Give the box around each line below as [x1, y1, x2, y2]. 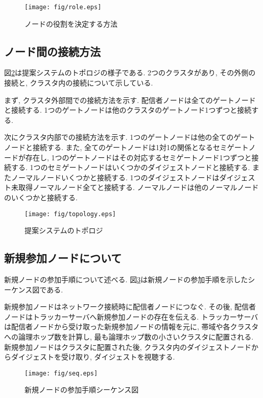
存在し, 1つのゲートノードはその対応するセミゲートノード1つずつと [25, 152, 252, 162]
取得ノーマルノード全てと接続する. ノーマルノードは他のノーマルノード [18, 182, 259, 193]
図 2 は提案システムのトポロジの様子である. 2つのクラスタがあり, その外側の [4, 67, 256, 78]
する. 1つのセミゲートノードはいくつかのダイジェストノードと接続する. [11, 162, 250, 173]
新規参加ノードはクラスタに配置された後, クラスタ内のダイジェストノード [4, 341, 251, 352]
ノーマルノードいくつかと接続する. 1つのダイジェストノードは [11, 172, 220, 182]
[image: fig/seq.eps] [25, 369, 98, 377]
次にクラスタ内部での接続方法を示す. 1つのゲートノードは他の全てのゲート [4, 132, 255, 142]
